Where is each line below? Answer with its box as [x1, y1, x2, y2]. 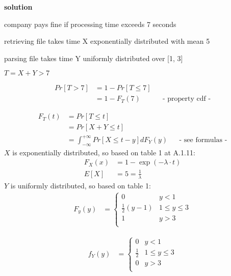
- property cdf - [162, 95, 211, 103]
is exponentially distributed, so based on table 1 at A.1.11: [12, 147, 195, 157]
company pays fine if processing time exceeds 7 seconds [4, 18, 176, 29]
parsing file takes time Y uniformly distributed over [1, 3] [4, 52, 183, 63]
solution [4, 2, 33, 12]
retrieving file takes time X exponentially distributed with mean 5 [4, 36, 210, 46]
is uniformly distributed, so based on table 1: [10, 180, 151, 190]
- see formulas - [179, 136, 227, 144]
